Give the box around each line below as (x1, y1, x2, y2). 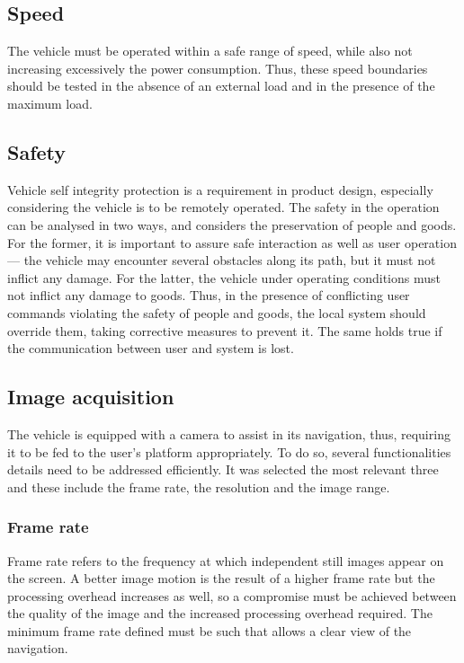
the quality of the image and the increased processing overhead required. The (7, 604, 433, 623)
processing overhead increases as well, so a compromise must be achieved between (7, 586, 457, 605)
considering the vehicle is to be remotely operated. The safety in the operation (7, 198, 440, 217)
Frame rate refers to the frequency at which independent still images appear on (7, 551, 444, 570)
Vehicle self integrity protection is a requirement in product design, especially (7, 180, 433, 199)
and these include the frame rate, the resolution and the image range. (7, 477, 390, 496)
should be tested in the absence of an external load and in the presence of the (7, 76, 435, 95)
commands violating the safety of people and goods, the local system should (7, 303, 426, 322)
